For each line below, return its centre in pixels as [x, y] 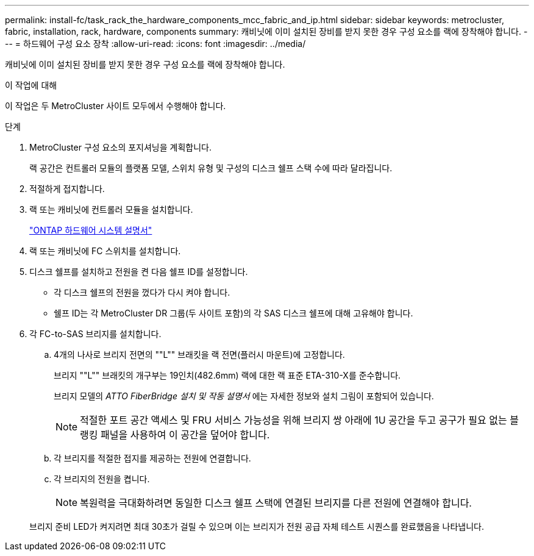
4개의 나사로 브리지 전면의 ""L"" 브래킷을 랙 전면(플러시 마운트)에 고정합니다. [199, 355]
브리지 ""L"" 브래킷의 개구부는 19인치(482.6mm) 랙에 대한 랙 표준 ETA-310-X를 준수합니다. [227, 375]
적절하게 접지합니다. [67, 189]
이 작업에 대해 [31, 85]
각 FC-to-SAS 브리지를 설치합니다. [95, 334]
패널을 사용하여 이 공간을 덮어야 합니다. [185, 435]
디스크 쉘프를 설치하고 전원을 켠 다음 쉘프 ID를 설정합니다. [139, 272]
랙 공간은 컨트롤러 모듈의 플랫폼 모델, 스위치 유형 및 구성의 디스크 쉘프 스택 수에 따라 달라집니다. [211, 168]
